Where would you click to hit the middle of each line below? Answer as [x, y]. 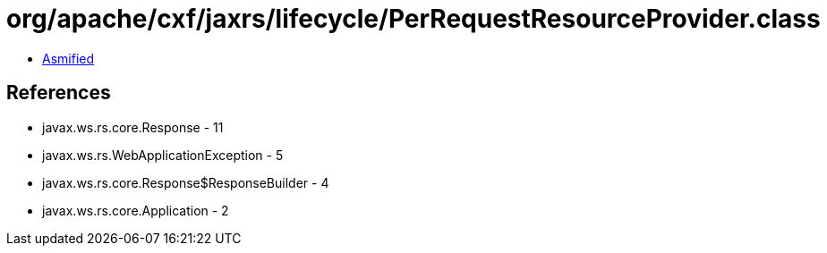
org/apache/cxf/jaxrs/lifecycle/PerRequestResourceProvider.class [413, 19]
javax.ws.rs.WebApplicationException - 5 [163, 155]
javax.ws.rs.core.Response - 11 [133, 127]
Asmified [68, 58]
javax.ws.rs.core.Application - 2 [136, 210]
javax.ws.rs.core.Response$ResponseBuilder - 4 [186, 182]
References [59, 93]
